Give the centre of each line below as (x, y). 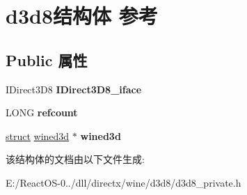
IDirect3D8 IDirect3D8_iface (74, 89)
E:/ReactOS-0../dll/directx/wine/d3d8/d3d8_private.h (123, 182)
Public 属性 (47, 60)
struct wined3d (38, 135)
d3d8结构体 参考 (82, 16)
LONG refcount (42, 112)
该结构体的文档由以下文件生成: (75, 159)
